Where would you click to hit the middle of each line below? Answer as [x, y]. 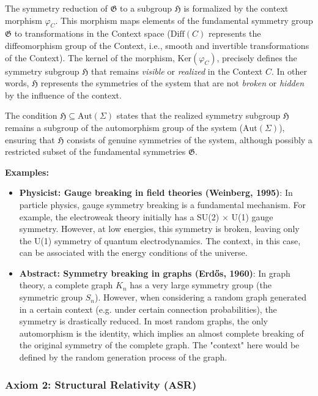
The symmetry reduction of [56, 8]
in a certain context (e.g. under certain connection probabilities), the [148, 309]
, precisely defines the [257, 57]
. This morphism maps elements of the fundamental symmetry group [184, 20]
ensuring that [30, 139]
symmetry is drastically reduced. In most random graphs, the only [143, 321]
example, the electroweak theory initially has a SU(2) [119, 216]
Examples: [27, 172]
